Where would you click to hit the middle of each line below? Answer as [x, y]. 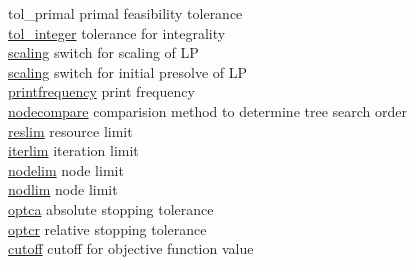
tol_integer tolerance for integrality [117, 32]
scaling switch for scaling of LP [103, 52]
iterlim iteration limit [73, 150]
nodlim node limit [63, 189]
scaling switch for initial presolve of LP [128, 71]
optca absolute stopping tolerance [111, 208]
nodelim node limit [66, 169]
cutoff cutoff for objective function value [131, 248]
